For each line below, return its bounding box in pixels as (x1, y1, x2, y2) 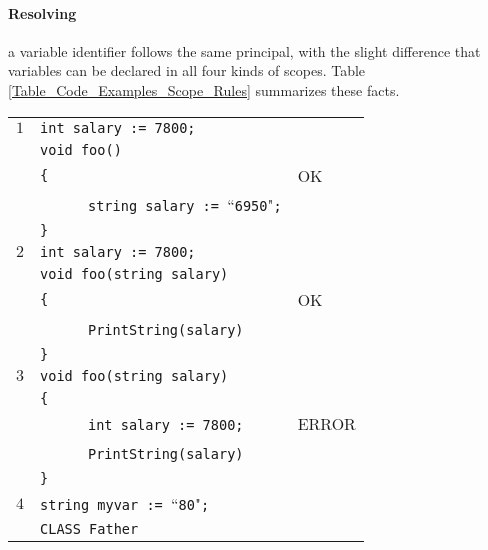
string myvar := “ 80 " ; (40, 491, 210, 515)
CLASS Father (40, 520, 139, 537)
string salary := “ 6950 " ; (88, 192, 282, 216)
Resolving (8, 2, 77, 23)
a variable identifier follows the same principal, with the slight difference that (8, 40, 481, 61)
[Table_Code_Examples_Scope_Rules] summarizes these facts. (8, 79, 400, 100)
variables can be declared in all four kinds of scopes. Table (8, 60, 366, 81)
